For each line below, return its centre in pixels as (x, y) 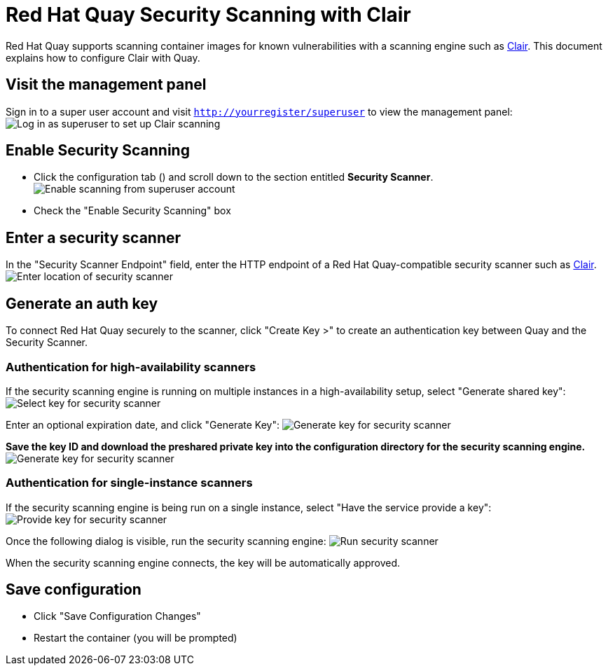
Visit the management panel (106, 85)
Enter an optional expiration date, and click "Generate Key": (143, 424)
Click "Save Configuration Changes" (117, 616)
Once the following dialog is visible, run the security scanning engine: (166, 541)
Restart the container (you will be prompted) (136, 638)
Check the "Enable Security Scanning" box (132, 211)
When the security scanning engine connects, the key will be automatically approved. (203, 562)
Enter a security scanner (94, 237)
